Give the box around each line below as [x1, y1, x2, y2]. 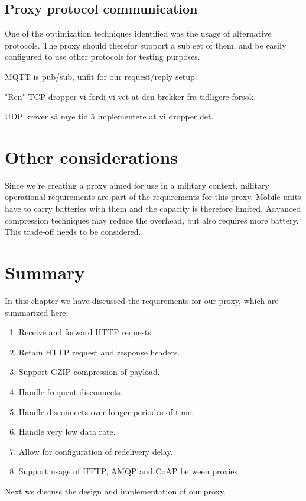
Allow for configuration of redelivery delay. [18, 445, 173, 457]
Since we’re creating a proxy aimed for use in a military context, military [5, 179, 269, 191]
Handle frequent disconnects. [18, 385, 123, 397]
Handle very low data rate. [18, 425, 116, 438]
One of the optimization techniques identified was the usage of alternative [5, 27, 272, 40]
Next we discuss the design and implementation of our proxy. [5, 484, 226, 497]
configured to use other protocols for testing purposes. [5, 50, 200, 63]
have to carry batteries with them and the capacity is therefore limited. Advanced [5, 202, 301, 215]
